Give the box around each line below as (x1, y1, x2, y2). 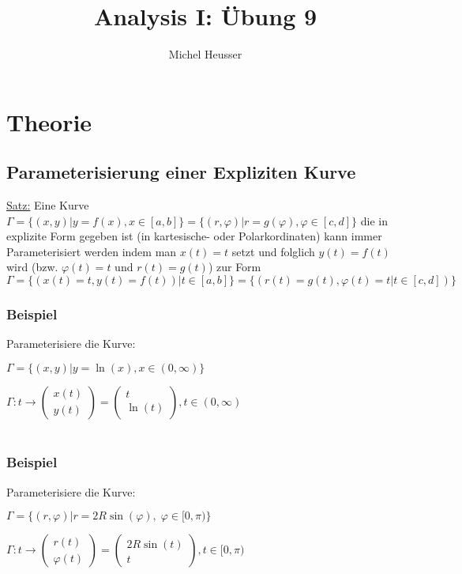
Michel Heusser (168, 46, 242, 62)
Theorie (6, 105, 92, 138)
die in (360, 212, 388, 228)
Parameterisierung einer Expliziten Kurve (6, 160, 356, 184)
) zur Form (208, 259, 261, 275)
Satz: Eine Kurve (6, 197, 89, 213)
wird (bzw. (6, 259, 58, 275)
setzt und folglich (231, 243, 315, 259)
